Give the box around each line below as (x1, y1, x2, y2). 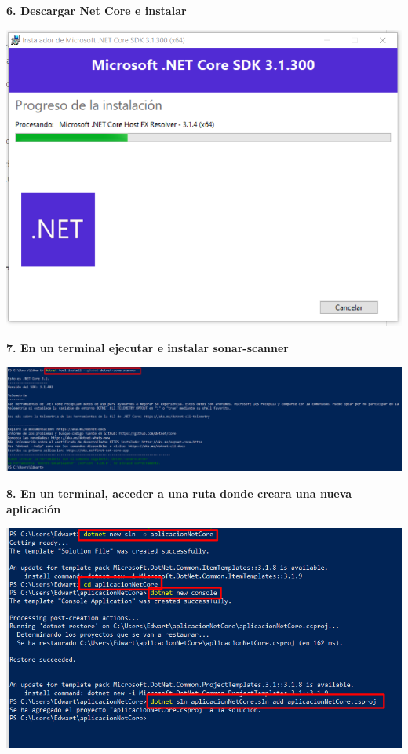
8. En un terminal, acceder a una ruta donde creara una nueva (6, 485, 352, 502)
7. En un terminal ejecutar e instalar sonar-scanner (6, 339, 289, 355)
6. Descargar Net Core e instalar (6, 2, 187, 18)
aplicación (6, 500, 61, 517)
